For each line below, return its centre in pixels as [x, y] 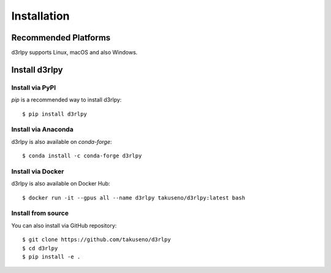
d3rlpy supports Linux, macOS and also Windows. [74, 53]
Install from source [40, 213]
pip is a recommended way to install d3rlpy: [67, 100]
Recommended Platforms [61, 38]
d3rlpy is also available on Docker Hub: [61, 184]
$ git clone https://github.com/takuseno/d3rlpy [97, 240]
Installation [40, 16]
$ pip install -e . [51, 256]
